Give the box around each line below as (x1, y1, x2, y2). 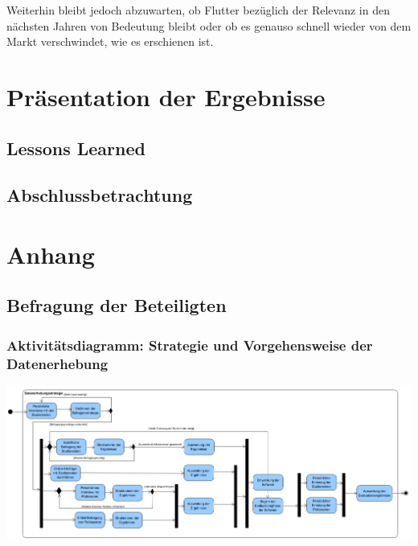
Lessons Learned (6, 135, 145, 160)
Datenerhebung (6, 353, 109, 373)
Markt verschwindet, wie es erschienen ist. (6, 33, 214, 50)
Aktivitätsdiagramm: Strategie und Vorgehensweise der (6, 335, 373, 355)
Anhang (6, 237, 95, 270)
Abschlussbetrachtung (6, 183, 193, 207)
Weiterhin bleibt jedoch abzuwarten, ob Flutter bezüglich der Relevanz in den (6, 2, 390, 18)
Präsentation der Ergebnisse (6, 80, 326, 113)
